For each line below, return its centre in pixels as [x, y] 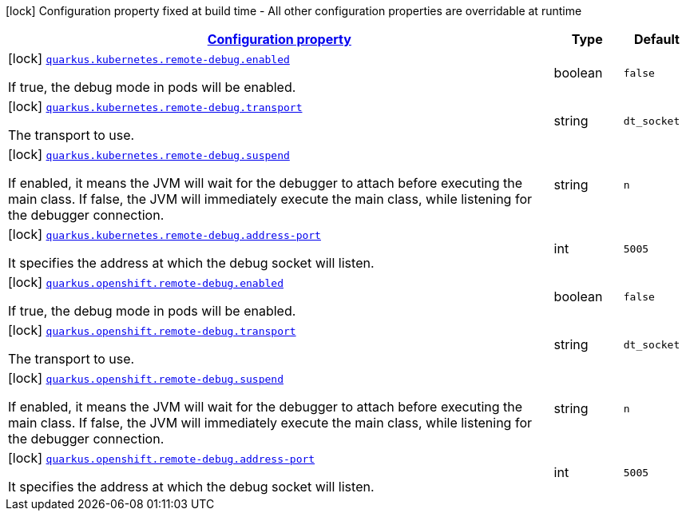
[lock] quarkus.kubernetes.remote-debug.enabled [149, 58]
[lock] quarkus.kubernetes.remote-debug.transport [155, 106]
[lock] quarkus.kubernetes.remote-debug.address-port [165, 234]
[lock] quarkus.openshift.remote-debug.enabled [146, 282]
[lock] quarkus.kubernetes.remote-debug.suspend [149, 154]
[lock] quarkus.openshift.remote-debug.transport [152, 330]
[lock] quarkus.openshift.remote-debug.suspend [146, 378]
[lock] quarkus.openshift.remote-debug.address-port [162, 458]
